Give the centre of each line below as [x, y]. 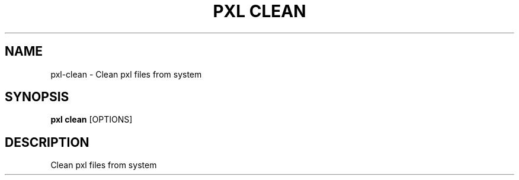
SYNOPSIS [37, 97]
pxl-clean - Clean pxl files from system [126, 74]
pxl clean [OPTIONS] [92, 120]
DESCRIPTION [47, 142]
